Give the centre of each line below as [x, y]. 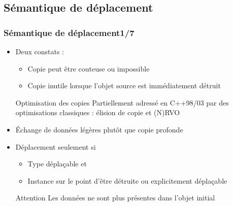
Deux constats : [40, 51]
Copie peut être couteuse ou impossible [89, 68]
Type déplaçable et [57, 164]
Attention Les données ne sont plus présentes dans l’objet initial [115, 198]
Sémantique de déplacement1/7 [69, 32]
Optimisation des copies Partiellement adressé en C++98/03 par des [122, 102]
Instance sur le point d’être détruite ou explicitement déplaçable [127, 180]
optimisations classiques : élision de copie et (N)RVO [98, 112]
